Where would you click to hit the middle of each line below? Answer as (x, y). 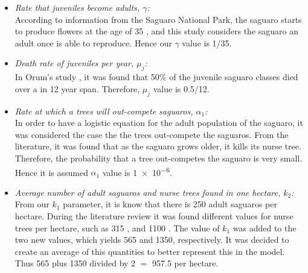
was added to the (265, 227)
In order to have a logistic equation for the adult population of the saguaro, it (159, 123)
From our (32, 204)
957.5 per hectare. (185, 263)
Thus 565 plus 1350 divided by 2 (75, 263)
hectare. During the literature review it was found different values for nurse (154, 215)
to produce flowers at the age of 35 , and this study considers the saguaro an (157, 31)
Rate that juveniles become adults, (77, 7)
